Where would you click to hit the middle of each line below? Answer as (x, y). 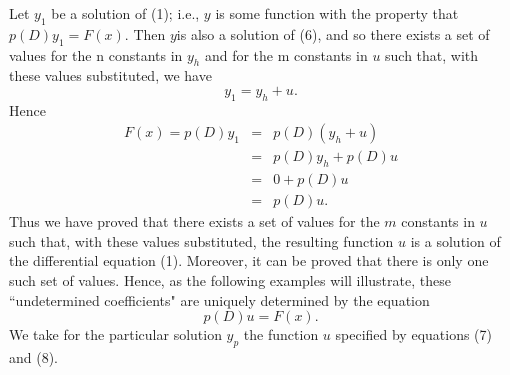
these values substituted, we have (110, 75)
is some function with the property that (337, 13)
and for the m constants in (286, 54)
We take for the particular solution (115, 334)
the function (281, 334)
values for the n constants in (96, 54)
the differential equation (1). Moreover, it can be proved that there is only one (249, 260)
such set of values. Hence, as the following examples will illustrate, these (230, 280)
